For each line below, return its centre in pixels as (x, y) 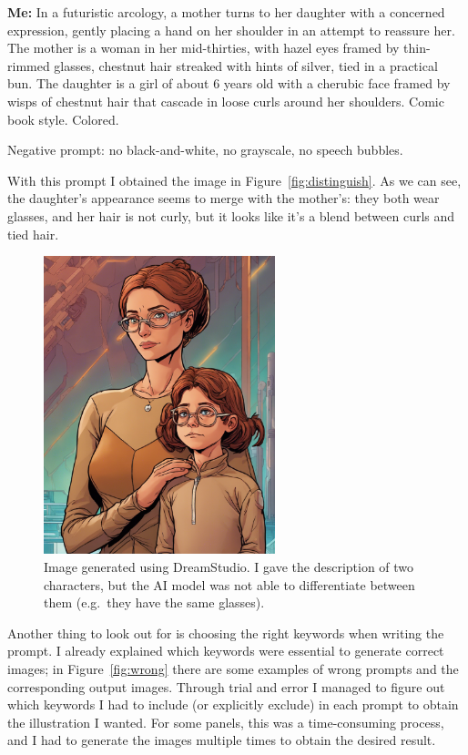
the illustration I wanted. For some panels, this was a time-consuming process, (226, 722)
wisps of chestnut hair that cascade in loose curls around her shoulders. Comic (226, 101)
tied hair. (33, 234)
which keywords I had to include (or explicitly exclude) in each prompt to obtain (233, 704)
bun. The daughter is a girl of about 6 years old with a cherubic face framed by (229, 83)
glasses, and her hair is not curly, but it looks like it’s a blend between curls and (231, 215)
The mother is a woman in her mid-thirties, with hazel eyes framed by (203, 48)
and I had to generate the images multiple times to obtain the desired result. (222, 740)
